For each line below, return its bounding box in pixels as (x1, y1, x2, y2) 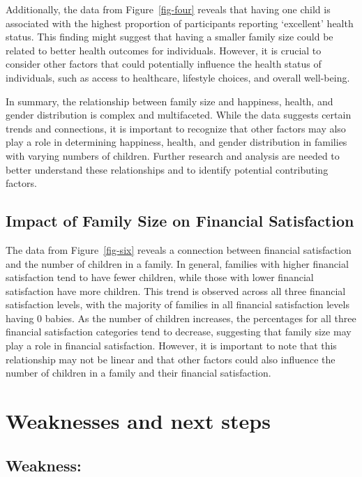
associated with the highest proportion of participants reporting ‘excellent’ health (6, 15, 354, 30)
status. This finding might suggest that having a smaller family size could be (6, 29, 333, 44)
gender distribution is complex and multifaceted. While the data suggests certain (6, 107, 352, 122)
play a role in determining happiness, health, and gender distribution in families (6, 135, 347, 149)
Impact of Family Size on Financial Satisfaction (6, 210, 354, 232)
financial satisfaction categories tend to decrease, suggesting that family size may (6, 324, 352, 339)
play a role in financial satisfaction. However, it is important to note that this (6, 338, 337, 353)
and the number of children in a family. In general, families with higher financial (6, 256, 349, 271)
